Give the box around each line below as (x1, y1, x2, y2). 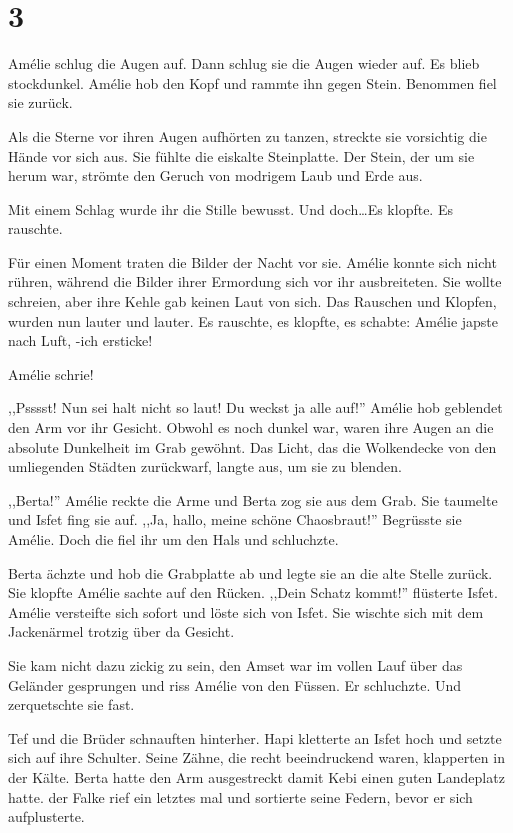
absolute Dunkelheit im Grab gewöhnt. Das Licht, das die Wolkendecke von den (8, 436, 497, 457)
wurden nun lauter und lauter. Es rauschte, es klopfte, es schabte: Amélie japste (8, 310, 499, 331)
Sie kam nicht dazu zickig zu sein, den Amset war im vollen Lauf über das (8, 654, 463, 675)
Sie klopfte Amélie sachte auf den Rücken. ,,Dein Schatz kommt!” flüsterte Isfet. (8, 582, 498, 603)
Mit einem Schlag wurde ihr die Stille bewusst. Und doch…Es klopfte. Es (8, 198, 453, 219)
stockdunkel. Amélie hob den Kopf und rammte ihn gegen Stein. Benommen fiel (8, 72, 497, 93)
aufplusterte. (8, 806, 85, 827)
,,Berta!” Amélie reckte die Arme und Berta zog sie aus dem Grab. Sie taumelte (8, 489, 498, 510)
